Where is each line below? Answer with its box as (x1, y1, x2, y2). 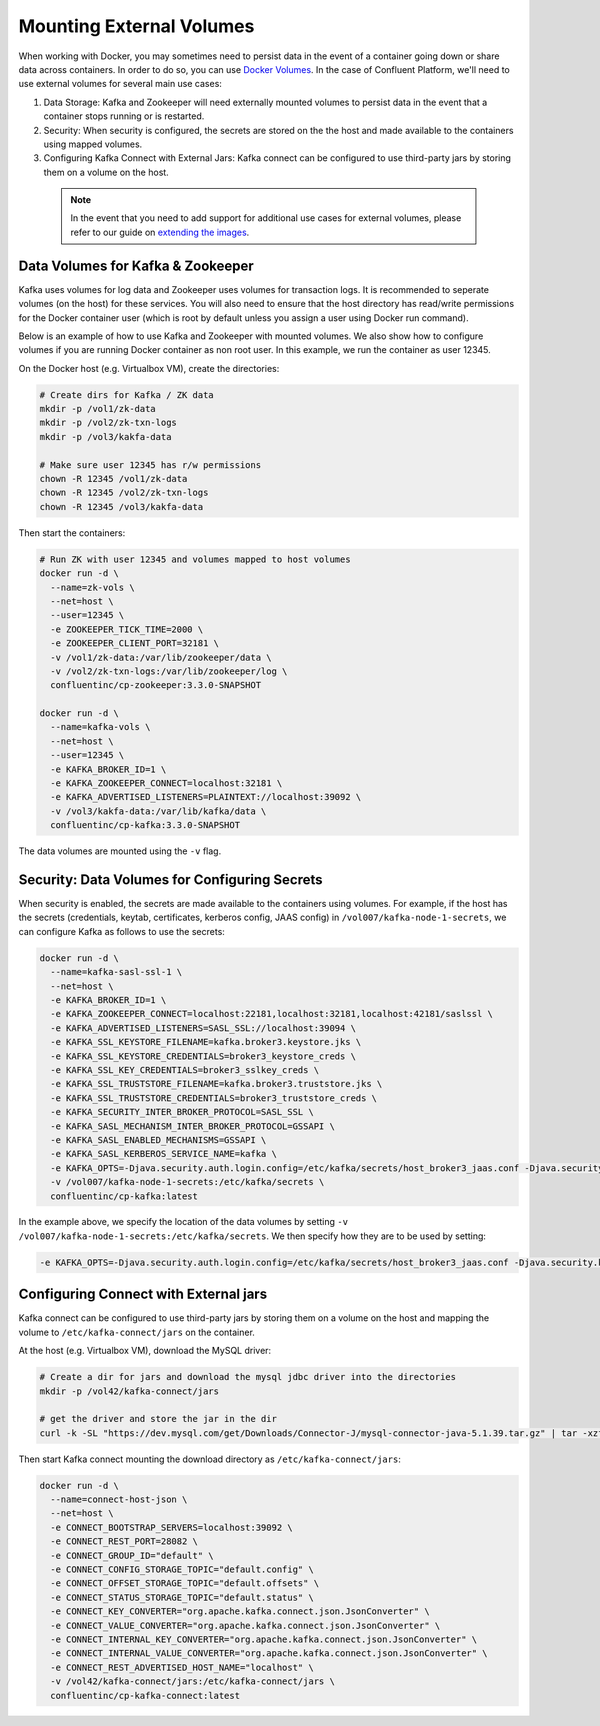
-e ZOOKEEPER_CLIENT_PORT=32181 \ (50, 638, 220, 649)
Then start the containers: (18, 526, 126, 539)
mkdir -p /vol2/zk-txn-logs (39, 417, 177, 429)
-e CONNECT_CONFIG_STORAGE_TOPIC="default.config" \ (50, 1564, 314, 1575)
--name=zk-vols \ (50, 581, 135, 593)
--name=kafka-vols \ (50, 721, 151, 733)
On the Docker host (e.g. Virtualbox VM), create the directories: (18, 362, 280, 374)
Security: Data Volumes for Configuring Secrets (18, 871, 324, 888)
